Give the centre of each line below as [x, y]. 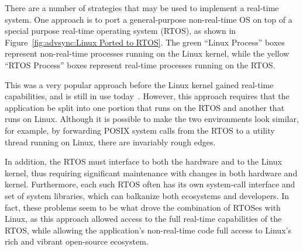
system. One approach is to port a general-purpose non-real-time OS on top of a [149, 19]
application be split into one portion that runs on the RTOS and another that [145, 107]
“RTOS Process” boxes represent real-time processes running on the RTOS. [140, 65]
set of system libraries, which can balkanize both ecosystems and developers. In [147, 195]
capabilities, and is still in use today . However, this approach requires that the [147, 96]
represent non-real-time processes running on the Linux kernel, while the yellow [147, 53]
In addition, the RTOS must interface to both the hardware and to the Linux [143, 161]
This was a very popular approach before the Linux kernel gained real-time [139, 84]
